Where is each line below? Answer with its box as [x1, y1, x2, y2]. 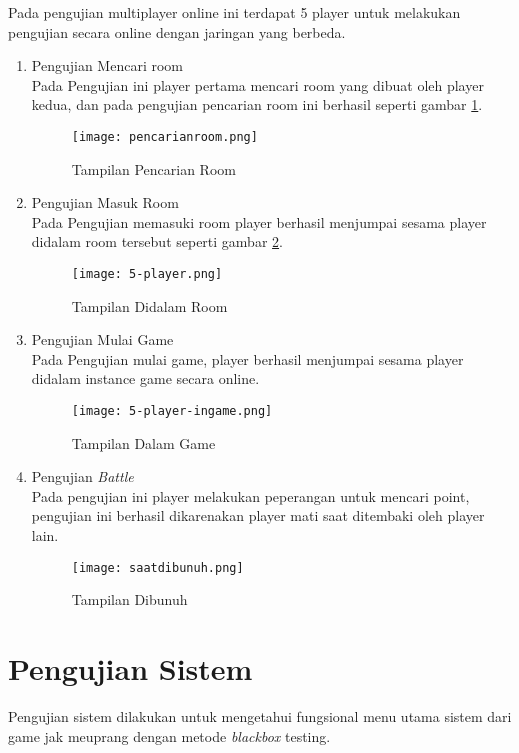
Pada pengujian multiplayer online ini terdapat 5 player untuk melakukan [8, 2, 461, 22]
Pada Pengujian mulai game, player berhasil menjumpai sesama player [31, 348, 464, 369]
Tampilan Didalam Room [71, 295, 228, 316]
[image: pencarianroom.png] [71, 129, 258, 144]
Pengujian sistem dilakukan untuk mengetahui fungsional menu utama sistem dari [8, 706, 512, 727]
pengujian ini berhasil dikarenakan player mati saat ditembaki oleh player [31, 505, 485, 526]
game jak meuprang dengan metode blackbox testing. [8, 725, 331, 746]
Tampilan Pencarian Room [71, 158, 236, 179]
